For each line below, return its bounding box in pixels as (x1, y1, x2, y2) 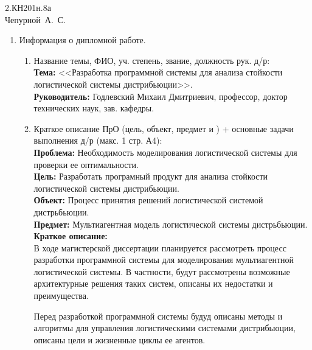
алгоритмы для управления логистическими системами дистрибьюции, (33, 321, 296, 334)
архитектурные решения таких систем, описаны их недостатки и (33, 277, 273, 290)
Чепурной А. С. (5, 13, 66, 26)
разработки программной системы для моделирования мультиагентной (33, 253, 294, 266)
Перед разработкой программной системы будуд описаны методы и (33, 309, 283, 322)
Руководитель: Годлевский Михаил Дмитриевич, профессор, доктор (33, 89, 288, 102)
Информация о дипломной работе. (19, 33, 146, 46)
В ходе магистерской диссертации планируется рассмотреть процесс (33, 241, 286, 254)
